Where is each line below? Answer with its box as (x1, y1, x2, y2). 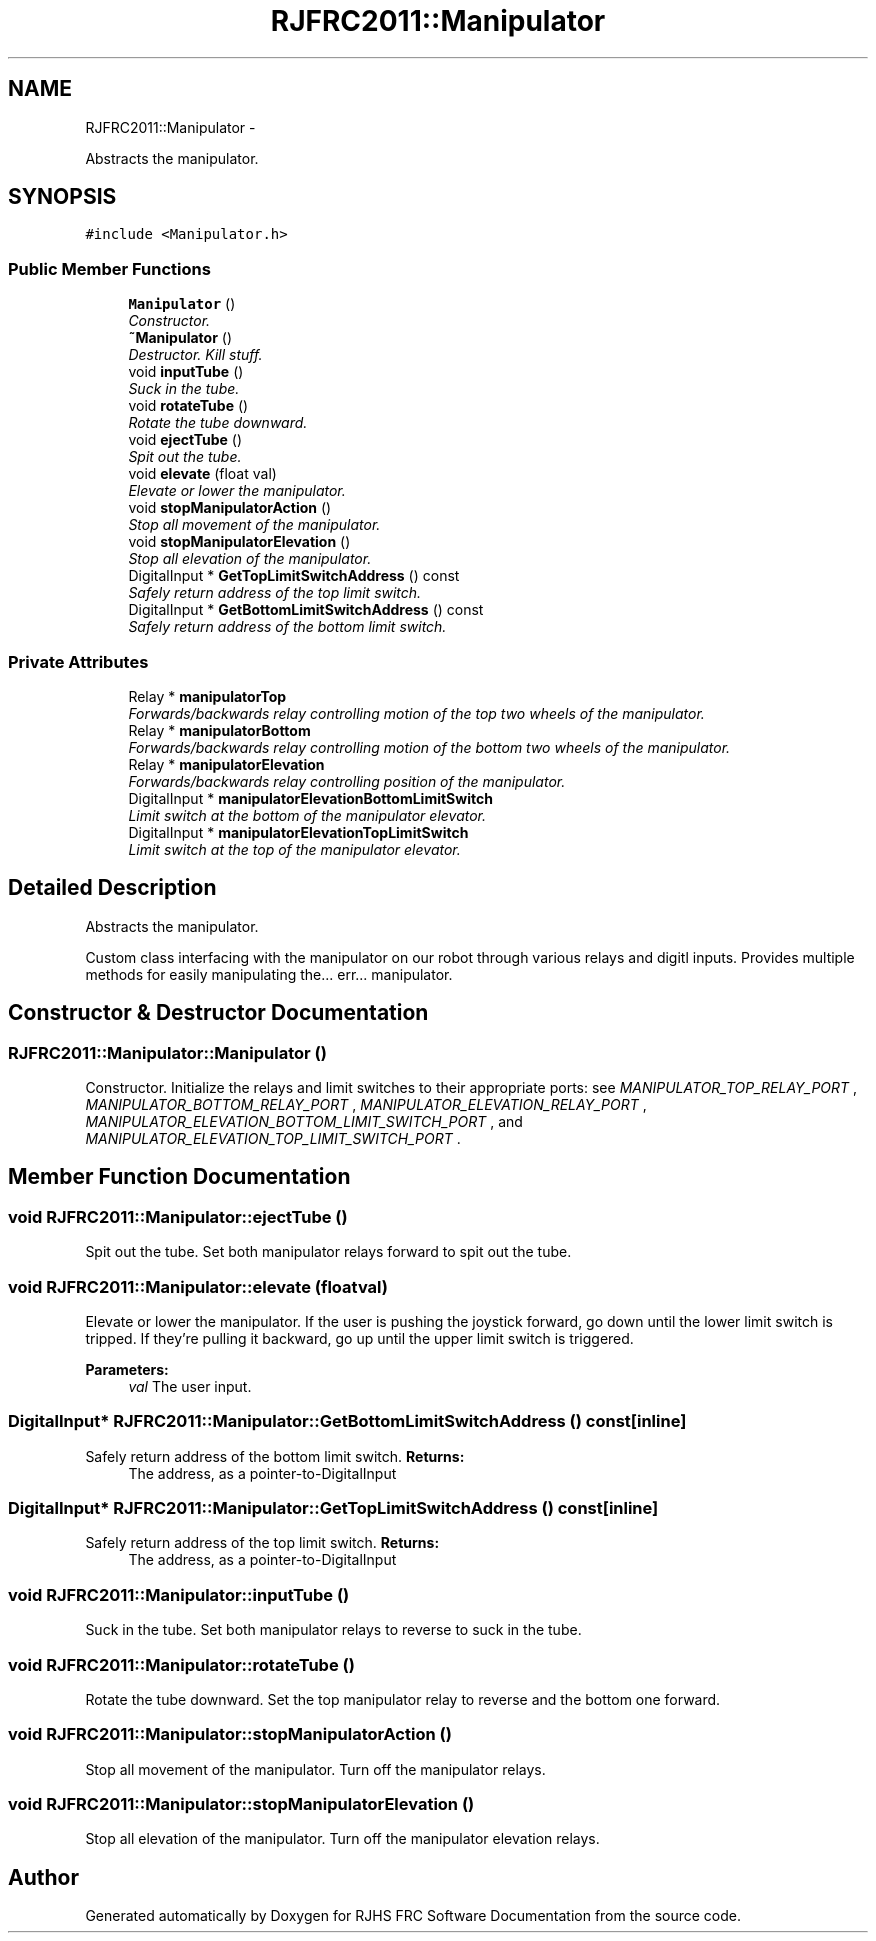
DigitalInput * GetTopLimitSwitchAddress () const (128, 567, 460, 585)
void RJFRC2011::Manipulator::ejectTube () (8, 1206, 348, 1227)
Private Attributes (8, 651, 149, 672)
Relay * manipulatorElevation (128, 755, 325, 773)
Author (8, 1864, 79, 1890)
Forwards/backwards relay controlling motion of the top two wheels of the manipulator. (128, 704, 705, 722)
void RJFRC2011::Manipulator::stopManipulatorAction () (8, 1724, 452, 1745)
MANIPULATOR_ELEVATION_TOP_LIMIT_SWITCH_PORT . (85, 1130, 461, 1147)
